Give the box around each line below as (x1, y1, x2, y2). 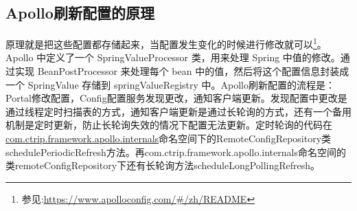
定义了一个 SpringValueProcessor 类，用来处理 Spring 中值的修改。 (46, 50, 341, 65)
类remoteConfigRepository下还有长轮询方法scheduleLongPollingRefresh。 (5, 158, 321, 173)
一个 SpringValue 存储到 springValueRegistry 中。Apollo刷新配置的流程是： (5, 77, 336, 91)
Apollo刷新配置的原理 (5, 2, 154, 23)
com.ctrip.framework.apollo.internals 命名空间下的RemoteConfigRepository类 (5, 131, 332, 146)
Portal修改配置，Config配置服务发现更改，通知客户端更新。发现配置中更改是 (5, 91, 347, 105)
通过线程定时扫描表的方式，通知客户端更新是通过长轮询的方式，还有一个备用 (5, 104, 352, 118)
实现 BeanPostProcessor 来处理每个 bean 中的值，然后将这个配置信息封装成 (14, 64, 349, 78)
